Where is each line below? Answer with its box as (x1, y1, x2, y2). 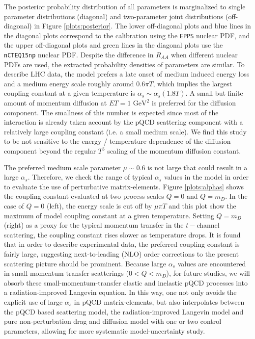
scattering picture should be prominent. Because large (4, 258, 166, 268)
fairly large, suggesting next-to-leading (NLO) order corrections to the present (4, 248, 239, 259)
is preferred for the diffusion (151, 98, 236, 108)
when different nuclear (170, 50, 238, 60)
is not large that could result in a (147, 162, 248, 172)
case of (4, 201, 24, 210)
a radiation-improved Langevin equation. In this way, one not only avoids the (4, 287, 237, 297)
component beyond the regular (4, 146, 96, 156)
